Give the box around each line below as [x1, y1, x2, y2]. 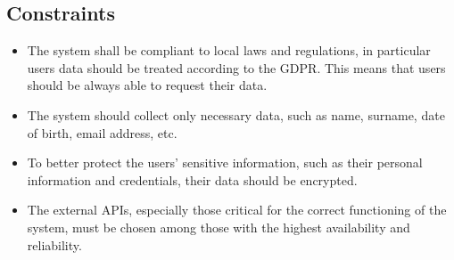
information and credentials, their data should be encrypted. [27, 170, 358, 189]
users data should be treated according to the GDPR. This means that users [27, 58, 446, 77]
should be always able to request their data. [27, 76, 268, 94]
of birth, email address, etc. [27, 123, 177, 142]
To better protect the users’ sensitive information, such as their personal [27, 153, 423, 172]
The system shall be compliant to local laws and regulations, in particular [27, 41, 431, 60]
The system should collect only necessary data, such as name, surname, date [27, 105, 445, 124]
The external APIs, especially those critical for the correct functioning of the [27, 200, 447, 219]
